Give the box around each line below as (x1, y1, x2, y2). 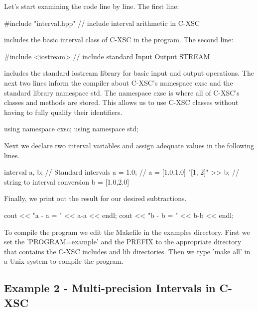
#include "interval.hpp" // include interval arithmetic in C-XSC (4, 17, 200, 28)
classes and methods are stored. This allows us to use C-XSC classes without (4, 97, 239, 107)
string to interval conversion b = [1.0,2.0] (4, 176, 129, 187)
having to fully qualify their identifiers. (4, 106, 123, 117)
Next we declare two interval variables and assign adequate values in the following (4, 140, 255, 150)
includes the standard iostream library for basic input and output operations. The (4, 68, 254, 78)
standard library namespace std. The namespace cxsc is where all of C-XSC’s (4, 87, 240, 98)
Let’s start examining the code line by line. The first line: (4, 1, 179, 11)
